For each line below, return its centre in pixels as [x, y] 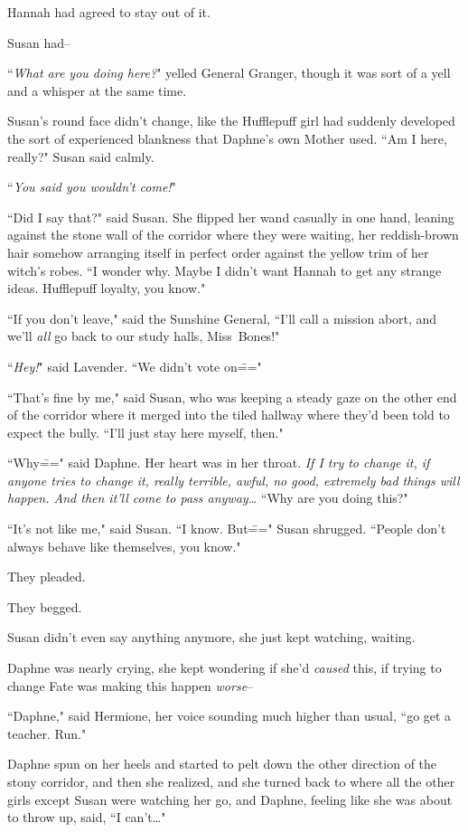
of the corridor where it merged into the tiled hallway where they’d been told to [229, 415]
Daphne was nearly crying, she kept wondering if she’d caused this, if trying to [225, 668]
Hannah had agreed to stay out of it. [109, 12]
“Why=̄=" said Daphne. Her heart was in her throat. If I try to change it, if [219, 463]
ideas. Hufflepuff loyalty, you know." [107, 288]
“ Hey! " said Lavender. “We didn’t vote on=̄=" [135, 366]
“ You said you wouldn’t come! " [92, 187]
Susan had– [39, 42]
